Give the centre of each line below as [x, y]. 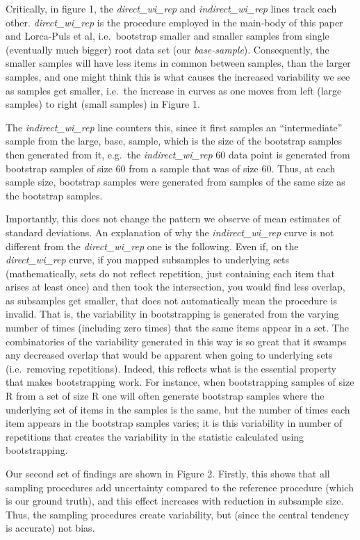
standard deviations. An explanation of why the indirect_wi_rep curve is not [170, 232]
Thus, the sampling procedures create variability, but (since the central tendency [178, 514]
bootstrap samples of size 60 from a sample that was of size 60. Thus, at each [171, 168]
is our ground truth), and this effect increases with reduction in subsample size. [175, 501]
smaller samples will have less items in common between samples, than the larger [178, 63]
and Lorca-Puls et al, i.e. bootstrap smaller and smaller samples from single [167, 36]
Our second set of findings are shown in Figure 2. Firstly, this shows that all [168, 473]
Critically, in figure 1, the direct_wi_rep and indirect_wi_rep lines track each [171, 8]
